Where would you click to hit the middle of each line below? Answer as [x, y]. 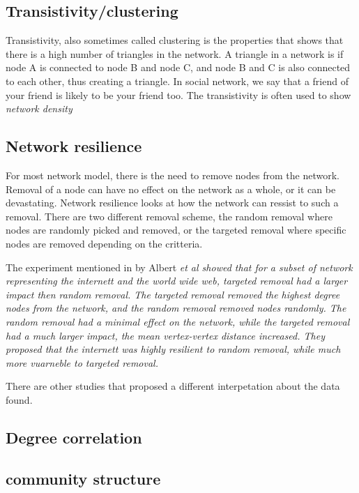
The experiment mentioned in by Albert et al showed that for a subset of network [179, 267]
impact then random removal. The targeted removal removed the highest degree [173, 294]
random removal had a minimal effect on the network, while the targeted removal [178, 321]
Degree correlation [74, 437]
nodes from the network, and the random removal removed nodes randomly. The [176, 308]
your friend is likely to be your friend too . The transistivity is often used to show [178, 94]
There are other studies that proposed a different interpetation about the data [173, 386]
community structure [83, 478]
